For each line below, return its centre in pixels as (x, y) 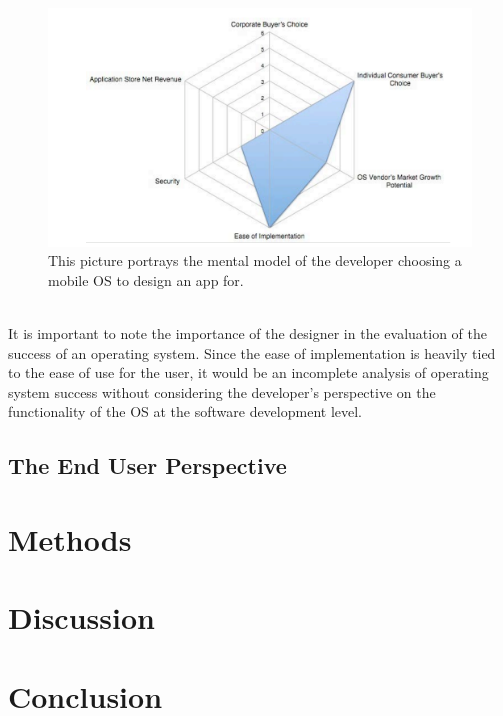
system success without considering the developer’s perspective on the (222, 391)
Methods (70, 538)
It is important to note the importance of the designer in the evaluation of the (247, 332)
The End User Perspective (147, 465)
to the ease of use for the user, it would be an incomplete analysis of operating (248, 372)
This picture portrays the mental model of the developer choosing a (255, 260)
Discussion (81, 617)
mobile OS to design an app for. (146, 279)
